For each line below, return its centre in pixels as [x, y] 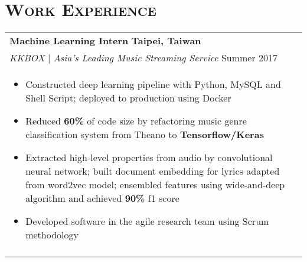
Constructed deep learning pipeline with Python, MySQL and [153, 84]
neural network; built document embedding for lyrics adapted [153, 171]
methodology [52, 235]
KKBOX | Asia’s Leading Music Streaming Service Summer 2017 [144, 58]
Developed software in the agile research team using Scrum [147, 221]
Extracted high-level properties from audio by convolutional [149, 158]
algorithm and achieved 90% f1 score [102, 198]
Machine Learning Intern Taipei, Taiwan [105, 41]
